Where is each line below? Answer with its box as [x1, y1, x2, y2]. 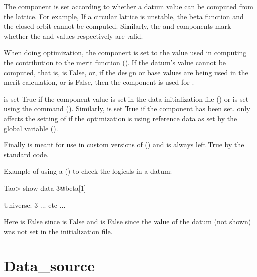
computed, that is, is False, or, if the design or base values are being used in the [4, 67, 248, 77]
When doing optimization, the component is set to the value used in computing [4, 47, 247, 58]
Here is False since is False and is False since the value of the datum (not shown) [4, 216, 251, 227]
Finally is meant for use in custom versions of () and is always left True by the [4, 139, 244, 150]
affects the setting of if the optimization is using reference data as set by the [4, 113, 237, 123]
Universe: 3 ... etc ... [4, 199, 66, 210]
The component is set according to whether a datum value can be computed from [4, 1, 253, 11]
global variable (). [4, 123, 58, 133]
